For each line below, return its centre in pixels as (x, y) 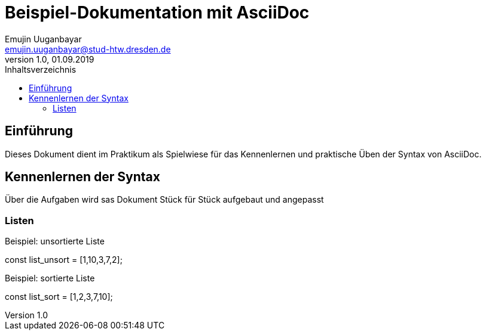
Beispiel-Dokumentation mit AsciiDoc (157, 13)
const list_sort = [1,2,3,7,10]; (59, 297)
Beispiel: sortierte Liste (50, 278)
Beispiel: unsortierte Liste (55, 241)
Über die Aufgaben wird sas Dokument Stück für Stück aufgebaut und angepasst (164, 200)
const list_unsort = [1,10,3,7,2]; (64, 260)
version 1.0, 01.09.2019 (50, 59)
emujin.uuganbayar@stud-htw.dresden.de (88, 49)
